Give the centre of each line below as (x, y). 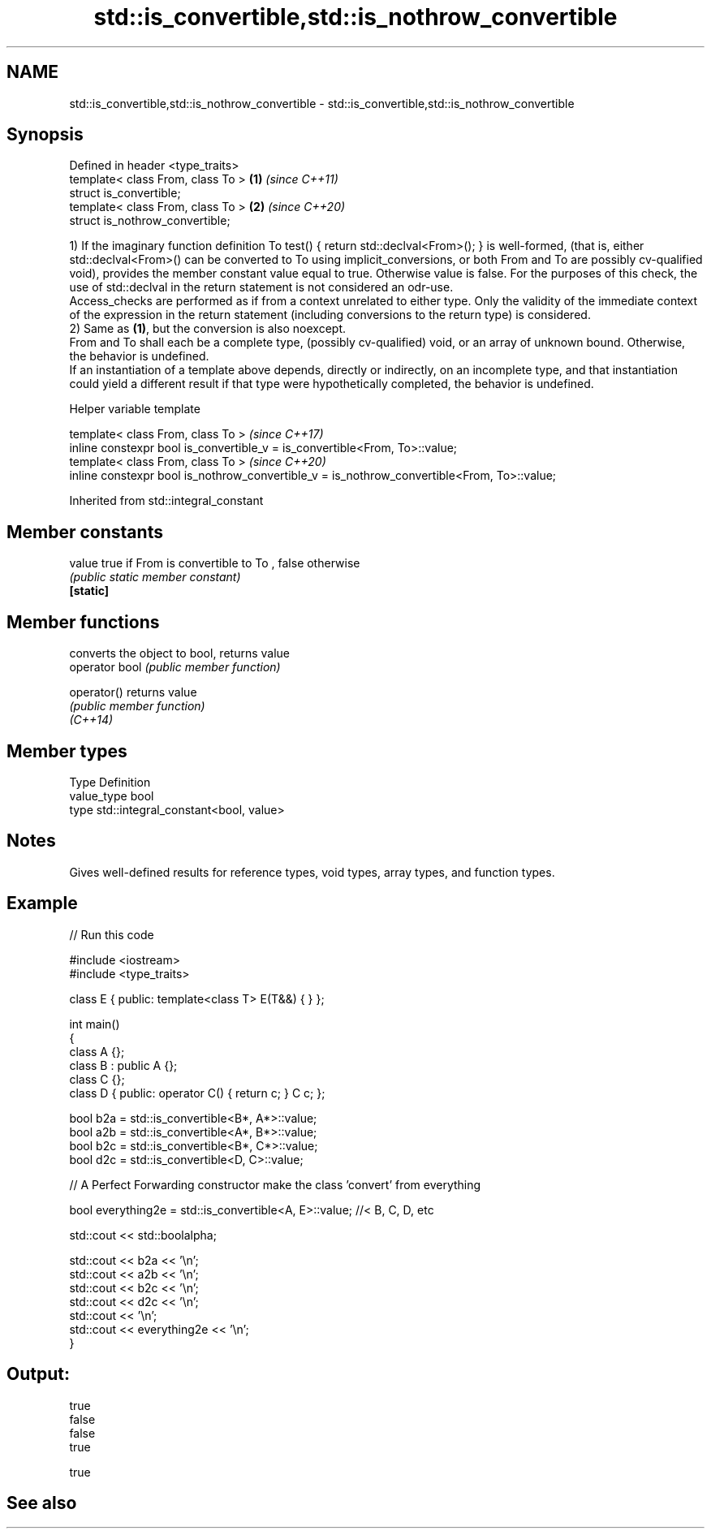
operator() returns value (133, 692)
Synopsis (45, 135)
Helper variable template (135, 409)
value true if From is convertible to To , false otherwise (215, 563)
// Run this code (112, 934)
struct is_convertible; (125, 193)
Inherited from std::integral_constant (166, 501)
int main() (95, 1024)
